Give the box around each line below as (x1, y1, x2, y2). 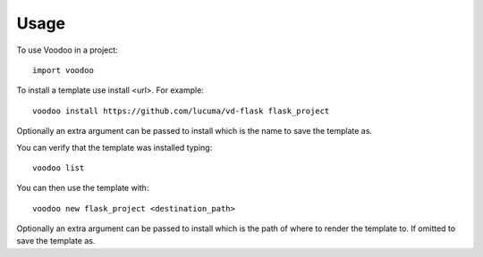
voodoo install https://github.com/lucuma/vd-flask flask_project (32, 105, 330, 116)
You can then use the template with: (16, 183, 149, 194)
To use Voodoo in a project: (16, 45, 118, 55)
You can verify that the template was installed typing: (16, 142, 213, 153)
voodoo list (32, 162, 85, 173)
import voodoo (32, 65, 94, 75)
